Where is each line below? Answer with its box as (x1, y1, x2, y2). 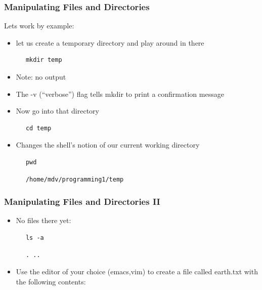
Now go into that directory (16, 105, 99, 116)
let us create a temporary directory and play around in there (16, 37, 204, 48)
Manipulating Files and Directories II (4, 195, 160, 208)
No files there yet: (16, 215, 71, 226)
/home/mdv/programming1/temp (25, 175, 124, 183)
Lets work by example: (4, 20, 74, 31)
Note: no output (16, 71, 66, 82)
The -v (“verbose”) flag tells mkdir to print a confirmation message (16, 88, 224, 99)
